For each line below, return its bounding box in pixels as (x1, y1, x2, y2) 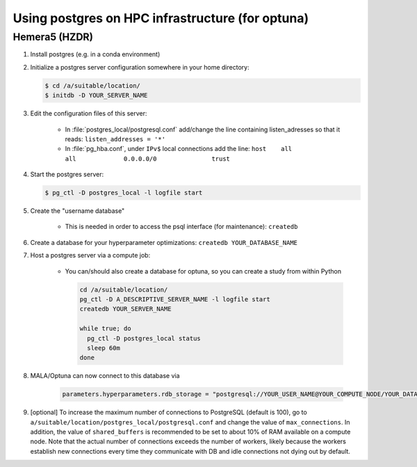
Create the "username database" (30, 207, 125, 215)
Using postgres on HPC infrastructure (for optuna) (13, 10, 309, 26)
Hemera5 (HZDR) (13, 31, 94, 43)
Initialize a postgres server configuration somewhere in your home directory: (30, 63, 250, 71)
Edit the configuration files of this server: (30, 109, 147, 118)
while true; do (79, 324, 131, 333)
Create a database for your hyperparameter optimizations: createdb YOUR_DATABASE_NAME (30, 238, 298, 246)
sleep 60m (87, 344, 121, 351)
